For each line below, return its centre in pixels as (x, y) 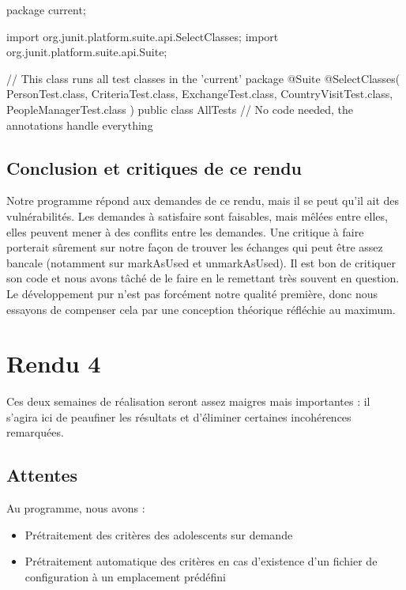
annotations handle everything (80, 125)
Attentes (42, 475)
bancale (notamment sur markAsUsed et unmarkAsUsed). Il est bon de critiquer (201, 262)
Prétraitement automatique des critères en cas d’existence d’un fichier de (201, 561)
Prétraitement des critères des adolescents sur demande (159, 534)
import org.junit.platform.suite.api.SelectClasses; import (143, 36)
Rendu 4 (54, 363)
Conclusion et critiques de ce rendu (154, 167)
